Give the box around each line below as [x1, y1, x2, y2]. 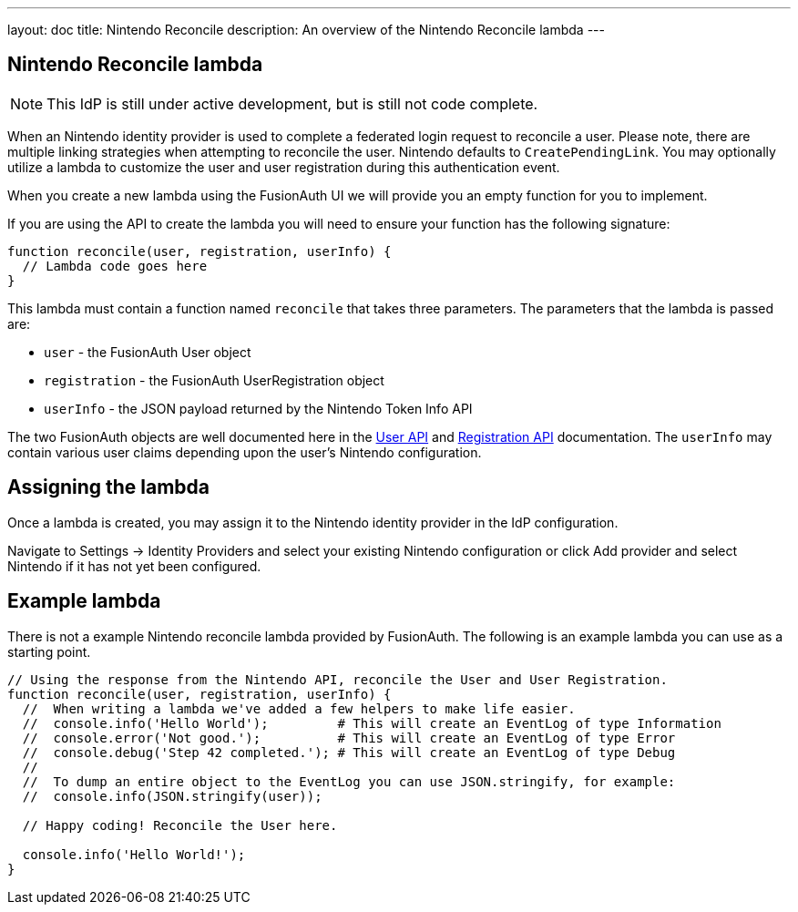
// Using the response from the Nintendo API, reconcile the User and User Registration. [7, 671, 668, 687]
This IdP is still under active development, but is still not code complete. [46, 94, 538, 113]
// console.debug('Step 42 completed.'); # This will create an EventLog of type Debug [22, 744, 676, 760]
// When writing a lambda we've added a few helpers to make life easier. [22, 701, 576, 716]
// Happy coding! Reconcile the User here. [22, 817, 338, 833]
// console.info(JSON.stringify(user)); [22, 788, 322, 804]
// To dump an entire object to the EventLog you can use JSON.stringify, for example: [22, 774, 676, 789]
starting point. [7, 643, 91, 660]
